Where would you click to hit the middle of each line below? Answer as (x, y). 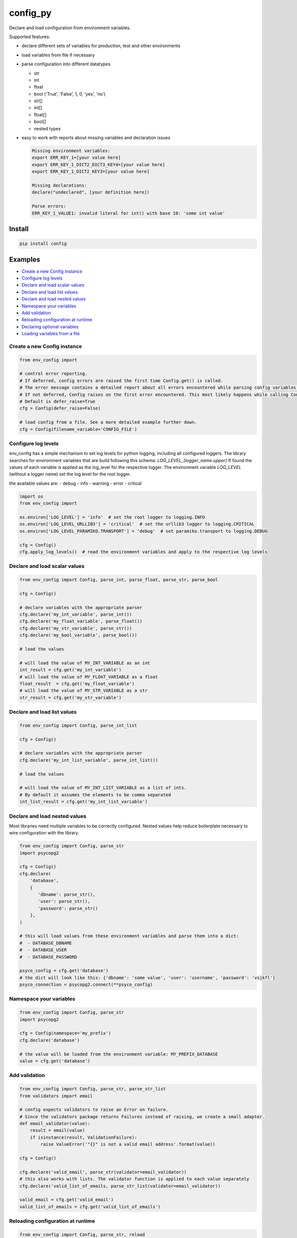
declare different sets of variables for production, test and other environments (101, 46)
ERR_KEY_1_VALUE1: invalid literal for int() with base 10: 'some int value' (128, 213)
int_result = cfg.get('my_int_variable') (71, 670)
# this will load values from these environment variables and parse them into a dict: (129, 936)
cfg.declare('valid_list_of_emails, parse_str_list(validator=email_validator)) (120, 1186)
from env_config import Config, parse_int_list (78, 725)
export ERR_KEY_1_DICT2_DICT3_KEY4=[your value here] (99, 164)
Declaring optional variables (50, 326)
